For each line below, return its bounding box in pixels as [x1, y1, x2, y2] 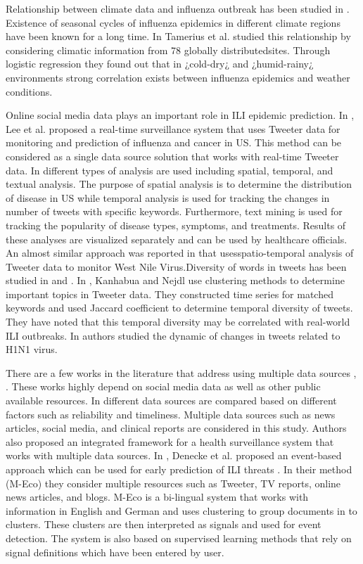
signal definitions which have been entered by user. [6, 544, 224, 559]
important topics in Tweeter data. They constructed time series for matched [6, 286, 333, 301]
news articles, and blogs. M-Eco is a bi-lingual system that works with [6, 489, 309, 504]
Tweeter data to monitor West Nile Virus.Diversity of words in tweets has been [6, 259, 347, 274]
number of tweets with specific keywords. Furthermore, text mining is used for [6, 204, 343, 219]
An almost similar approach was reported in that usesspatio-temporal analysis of [6, 245, 354, 260]
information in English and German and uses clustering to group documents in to [6, 503, 357, 518]
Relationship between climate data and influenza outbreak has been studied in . [6, 1, 350, 15]
